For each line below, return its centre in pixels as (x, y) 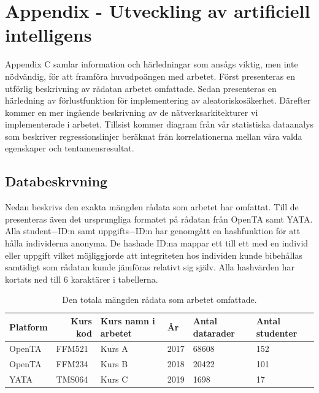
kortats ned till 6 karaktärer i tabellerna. (82, 279)
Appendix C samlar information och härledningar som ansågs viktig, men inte (152, 64)
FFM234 (72, 364)
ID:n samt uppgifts (93, 231)
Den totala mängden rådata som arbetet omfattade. (159, 300)
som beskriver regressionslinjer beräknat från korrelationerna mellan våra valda (154, 136)
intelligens (48, 35)
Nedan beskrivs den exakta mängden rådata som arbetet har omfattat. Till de (152, 207)
